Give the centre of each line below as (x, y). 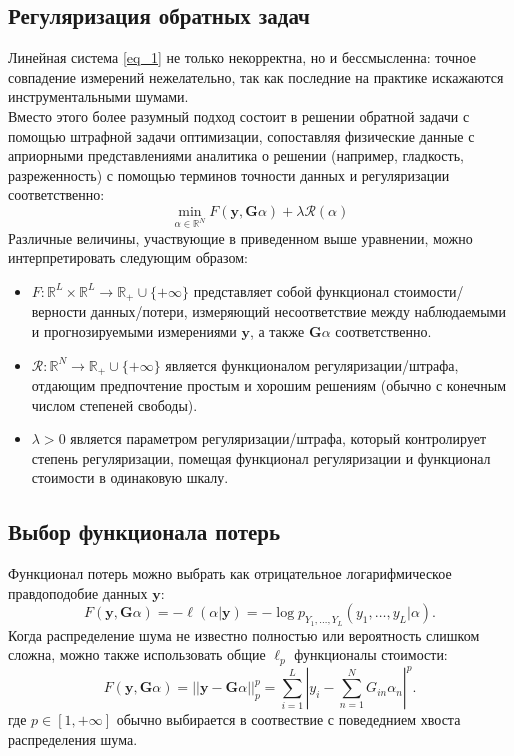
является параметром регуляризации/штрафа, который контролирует (278, 438)
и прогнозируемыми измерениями (134, 330)
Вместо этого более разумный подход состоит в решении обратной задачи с (239, 115)
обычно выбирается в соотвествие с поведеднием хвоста (288, 719)
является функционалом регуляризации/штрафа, (312, 364)
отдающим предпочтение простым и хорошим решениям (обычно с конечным (269, 385)
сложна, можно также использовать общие (137, 654)
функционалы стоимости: (371, 654)
